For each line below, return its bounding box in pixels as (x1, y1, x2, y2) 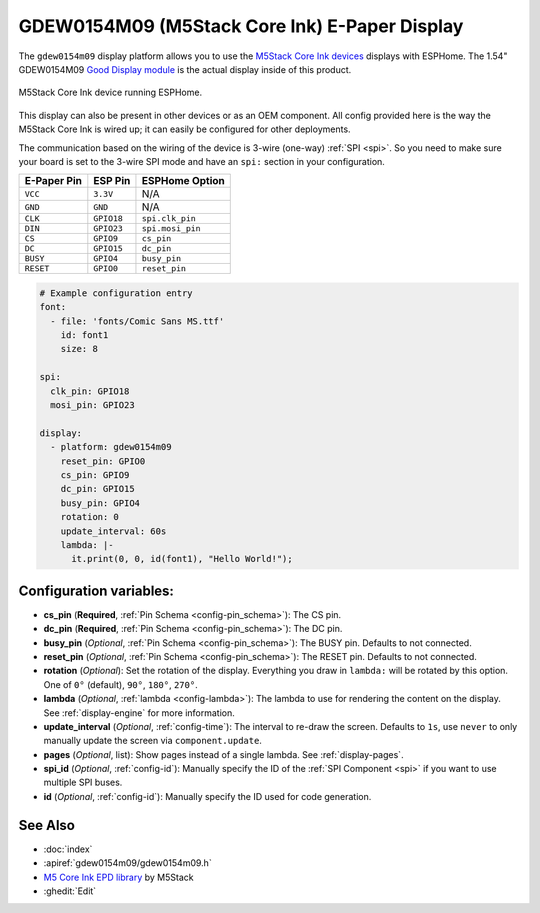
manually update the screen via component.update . (43, 735, 262, 747)
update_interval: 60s (60, 525, 167, 537)
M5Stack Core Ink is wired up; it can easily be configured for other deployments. (18, 123, 351, 135)
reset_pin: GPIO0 (60, 455, 146, 467)
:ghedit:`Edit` (43, 885, 97, 897)
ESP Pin (93, 174, 131, 188)
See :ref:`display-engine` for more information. (43, 706, 235, 719)
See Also (18, 816, 75, 834)
